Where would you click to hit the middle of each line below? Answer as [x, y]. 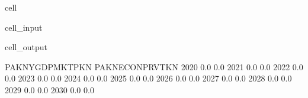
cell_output [26, 47]
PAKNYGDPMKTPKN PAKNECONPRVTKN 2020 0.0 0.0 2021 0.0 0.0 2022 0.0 [154, 66]
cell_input [24, 27]
